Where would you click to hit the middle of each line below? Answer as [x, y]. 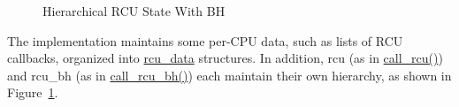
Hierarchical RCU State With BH [134, 11]
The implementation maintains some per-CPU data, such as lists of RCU [205, 40]
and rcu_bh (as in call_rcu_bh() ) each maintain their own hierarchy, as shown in [229, 75]
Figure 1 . [33, 92]
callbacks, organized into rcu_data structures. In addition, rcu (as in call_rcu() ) [225, 58]
